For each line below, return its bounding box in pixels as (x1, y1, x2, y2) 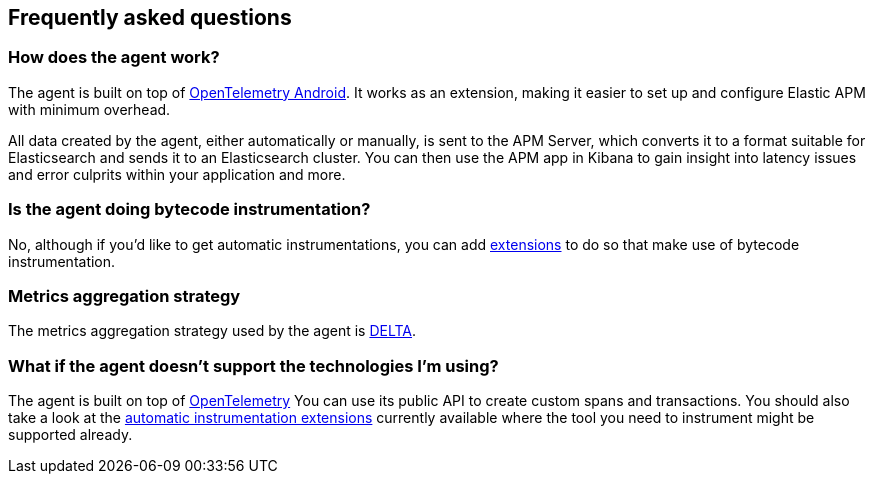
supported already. (8, 426, 133, 444)
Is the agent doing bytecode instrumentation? (8, 199, 371, 220)
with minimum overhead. (8, 100, 171, 118)
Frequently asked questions (8, 5, 292, 30)
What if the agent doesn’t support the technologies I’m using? (8, 355, 499, 376)
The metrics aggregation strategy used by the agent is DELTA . (8, 322, 417, 340)
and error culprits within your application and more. (8, 165, 346, 183)
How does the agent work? (8, 47, 220, 68)
